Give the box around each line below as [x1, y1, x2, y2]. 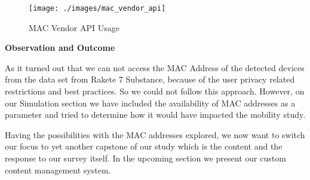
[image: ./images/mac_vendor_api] [29, 4, 166, 13]
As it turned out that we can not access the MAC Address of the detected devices [5, 61, 305, 74]
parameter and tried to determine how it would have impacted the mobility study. [5, 108, 306, 121]
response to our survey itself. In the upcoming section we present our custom [5, 152, 286, 164]
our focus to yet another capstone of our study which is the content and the [5, 140, 283, 152]
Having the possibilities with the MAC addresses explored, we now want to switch [5, 128, 305, 141]
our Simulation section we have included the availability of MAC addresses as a [5, 96, 296, 109]
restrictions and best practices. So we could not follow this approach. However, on [5, 85, 305, 97]
